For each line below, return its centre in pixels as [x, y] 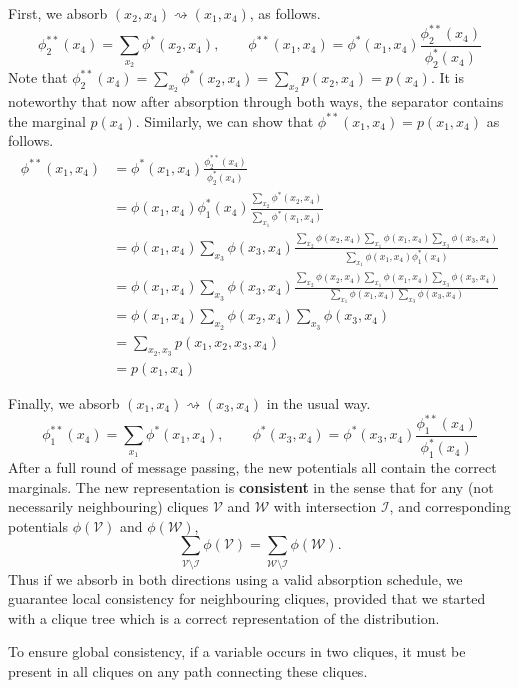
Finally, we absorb [64, 402]
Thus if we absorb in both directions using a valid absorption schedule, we [235, 578]
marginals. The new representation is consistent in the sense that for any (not [251, 486]
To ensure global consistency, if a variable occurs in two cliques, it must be [237, 651]
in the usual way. [318, 402]
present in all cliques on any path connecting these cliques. [188, 671]
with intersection [325, 506]
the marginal [47, 120]
